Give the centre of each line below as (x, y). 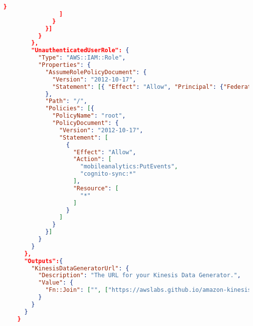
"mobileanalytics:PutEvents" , (129, 167)
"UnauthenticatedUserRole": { (80, 51)
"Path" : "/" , (66, 101)
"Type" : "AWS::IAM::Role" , (82, 58)
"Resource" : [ (96, 188)
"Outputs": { (43, 261)
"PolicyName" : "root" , (89, 116)
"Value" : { (56, 283)
